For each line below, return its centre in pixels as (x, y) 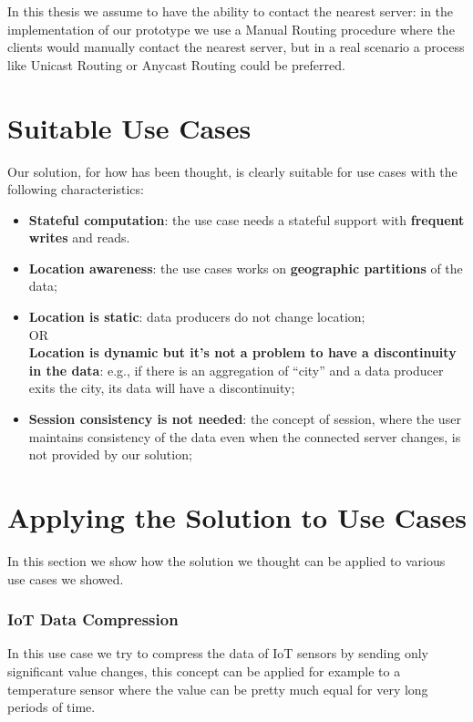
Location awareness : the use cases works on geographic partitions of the (246, 268)
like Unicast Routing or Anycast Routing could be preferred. (176, 64)
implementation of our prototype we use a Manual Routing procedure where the (231, 29)
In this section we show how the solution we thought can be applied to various (226, 560)
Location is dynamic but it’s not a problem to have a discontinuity (242, 352)
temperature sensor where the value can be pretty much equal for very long (218, 689)
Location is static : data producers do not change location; (197, 317)
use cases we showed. (66, 578)
